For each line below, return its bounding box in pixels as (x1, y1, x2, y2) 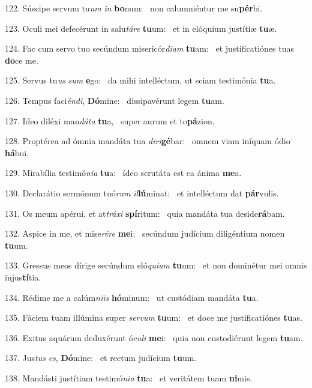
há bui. (5, 146, 29, 159)
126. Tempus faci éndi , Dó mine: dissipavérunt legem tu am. (5, 94, 224, 106)
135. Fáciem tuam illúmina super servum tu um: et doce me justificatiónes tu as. (5, 311, 303, 324)
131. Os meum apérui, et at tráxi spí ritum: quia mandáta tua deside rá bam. (5, 207, 285, 219)
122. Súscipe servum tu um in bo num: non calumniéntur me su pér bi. (5, 2, 263, 14)
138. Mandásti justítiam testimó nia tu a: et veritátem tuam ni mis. (5, 371, 253, 384)
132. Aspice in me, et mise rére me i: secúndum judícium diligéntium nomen (5, 227, 285, 240)
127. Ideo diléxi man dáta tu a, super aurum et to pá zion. (5, 114, 215, 127)
